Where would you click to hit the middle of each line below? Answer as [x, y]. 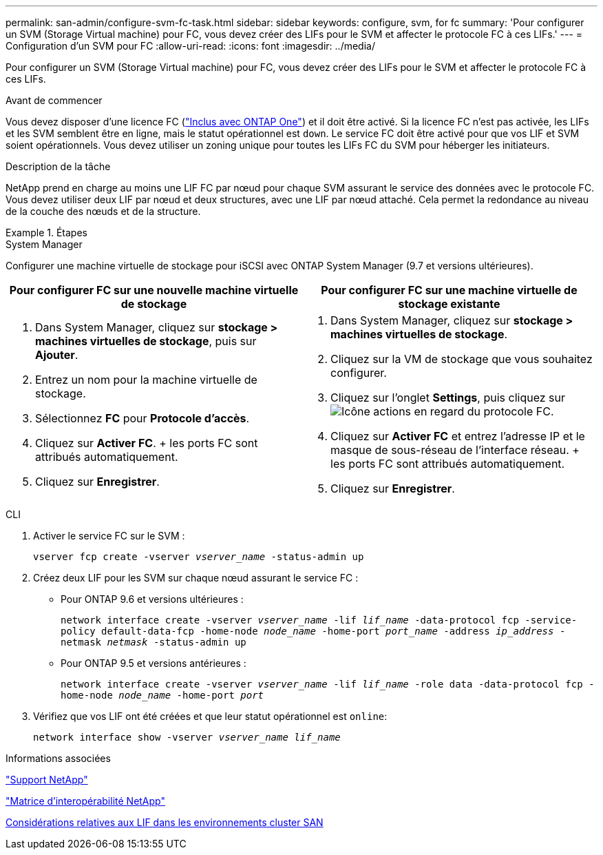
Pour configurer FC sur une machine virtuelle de [449, 290]
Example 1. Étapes [46, 233]
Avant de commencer [54, 100]
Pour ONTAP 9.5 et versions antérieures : [154, 663]
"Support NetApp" [47, 780]
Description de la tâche [58, 166]
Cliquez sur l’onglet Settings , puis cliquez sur [448, 398]
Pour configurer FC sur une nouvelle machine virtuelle [154, 290]
